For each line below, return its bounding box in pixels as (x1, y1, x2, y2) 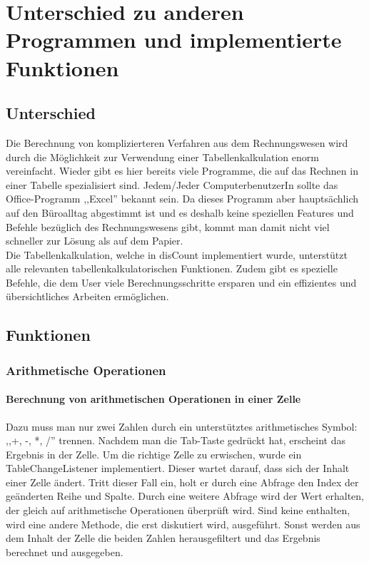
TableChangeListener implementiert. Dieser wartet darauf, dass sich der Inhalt (6, 461, 350, 476)
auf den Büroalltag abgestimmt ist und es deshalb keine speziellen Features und (6, 205, 354, 220)
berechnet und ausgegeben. (6, 544, 123, 559)
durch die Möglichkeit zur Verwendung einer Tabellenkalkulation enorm (6, 149, 319, 164)
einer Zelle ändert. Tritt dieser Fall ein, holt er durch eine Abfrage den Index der (6, 474, 359, 489)
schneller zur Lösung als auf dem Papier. (6, 233, 183, 248)
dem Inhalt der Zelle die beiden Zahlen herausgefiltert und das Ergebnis (6, 530, 320, 545)
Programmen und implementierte (6, 25, 342, 54)
